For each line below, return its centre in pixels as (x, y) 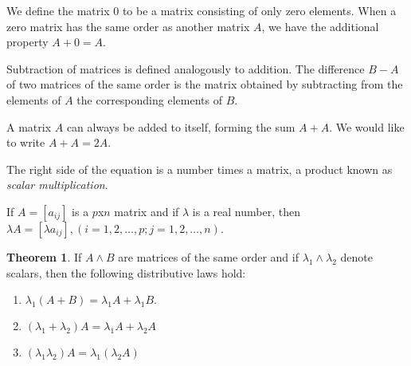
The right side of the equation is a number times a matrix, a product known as (200, 169)
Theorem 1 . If (44, 256)
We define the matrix (58, 10)
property (27, 42)
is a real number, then (246, 211)
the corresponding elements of (149, 99)
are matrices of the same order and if (208, 256)
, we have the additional (320, 26)
